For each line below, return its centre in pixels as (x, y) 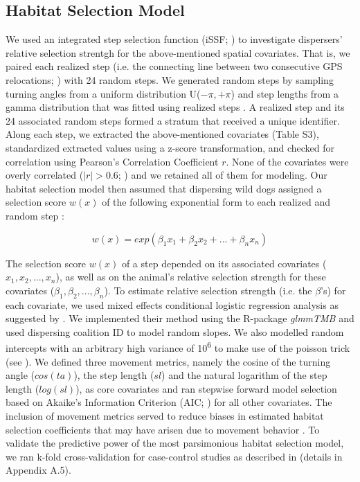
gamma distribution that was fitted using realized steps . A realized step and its (175, 107)
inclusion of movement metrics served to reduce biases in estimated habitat (165, 415)
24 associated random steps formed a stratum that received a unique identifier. (173, 120)
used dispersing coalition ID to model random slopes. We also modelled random (175, 331)
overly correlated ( (45, 175)
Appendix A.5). (38, 470)
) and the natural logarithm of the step (244, 375)
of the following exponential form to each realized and (216, 202)
